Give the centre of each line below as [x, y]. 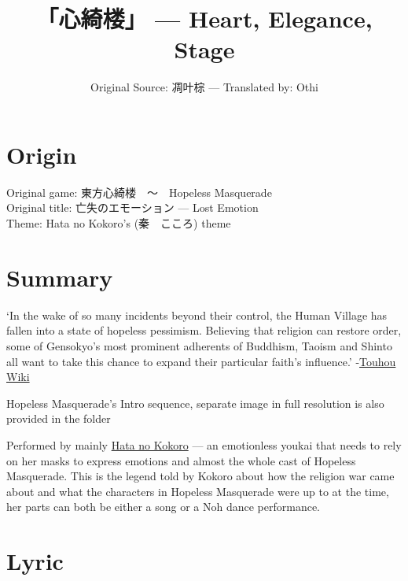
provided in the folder [59, 418]
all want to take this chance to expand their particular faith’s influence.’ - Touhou [201, 361]
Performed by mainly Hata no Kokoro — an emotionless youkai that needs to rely [204, 444]
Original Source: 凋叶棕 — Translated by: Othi [204, 87]
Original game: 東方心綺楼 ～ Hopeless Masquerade [139, 192]
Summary [60, 277]
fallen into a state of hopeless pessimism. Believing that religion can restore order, [204, 330]
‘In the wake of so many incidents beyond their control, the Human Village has [197, 315]
